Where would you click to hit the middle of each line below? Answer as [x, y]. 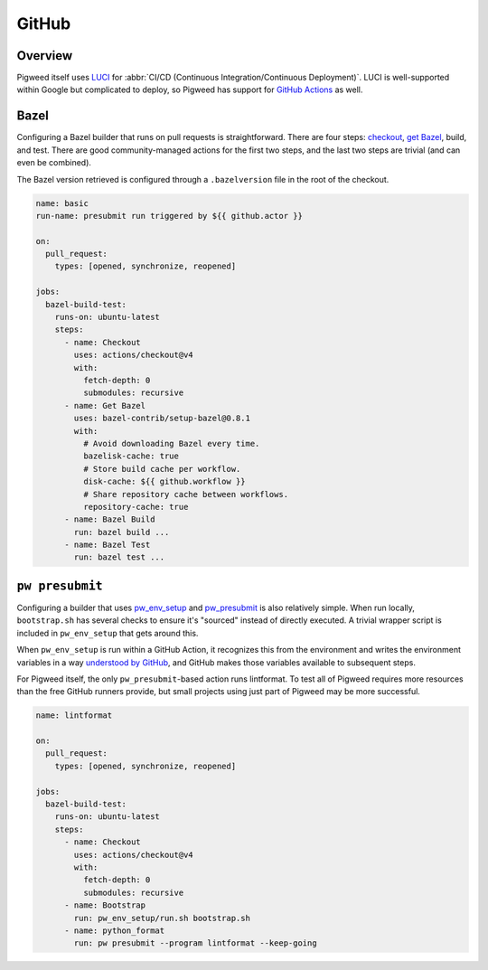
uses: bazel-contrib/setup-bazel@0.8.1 [162, 419]
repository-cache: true [136, 507]
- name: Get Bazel [105, 405]
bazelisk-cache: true [131, 456]
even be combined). [54, 163]
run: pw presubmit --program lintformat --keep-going [195, 943]
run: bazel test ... [119, 557]
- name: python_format [115, 930]
